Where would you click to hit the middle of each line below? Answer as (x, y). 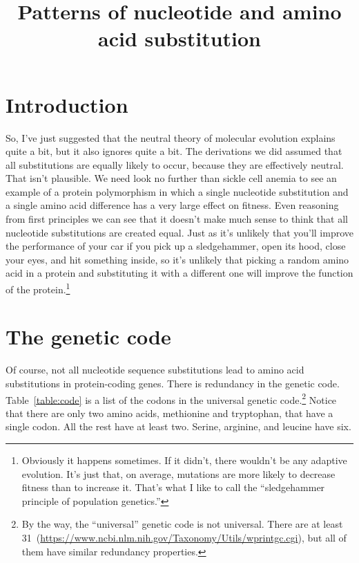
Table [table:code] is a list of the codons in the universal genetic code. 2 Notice (171, 398)
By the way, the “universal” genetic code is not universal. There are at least (182, 524)
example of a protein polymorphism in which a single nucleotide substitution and (177, 191)
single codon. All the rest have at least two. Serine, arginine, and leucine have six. (178, 426)
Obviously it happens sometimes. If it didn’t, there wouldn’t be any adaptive (184, 460)
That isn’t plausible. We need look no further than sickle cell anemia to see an (171, 178)
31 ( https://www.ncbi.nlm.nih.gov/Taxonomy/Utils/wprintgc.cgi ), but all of (184, 537)
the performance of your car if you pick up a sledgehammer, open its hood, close (176, 246)
